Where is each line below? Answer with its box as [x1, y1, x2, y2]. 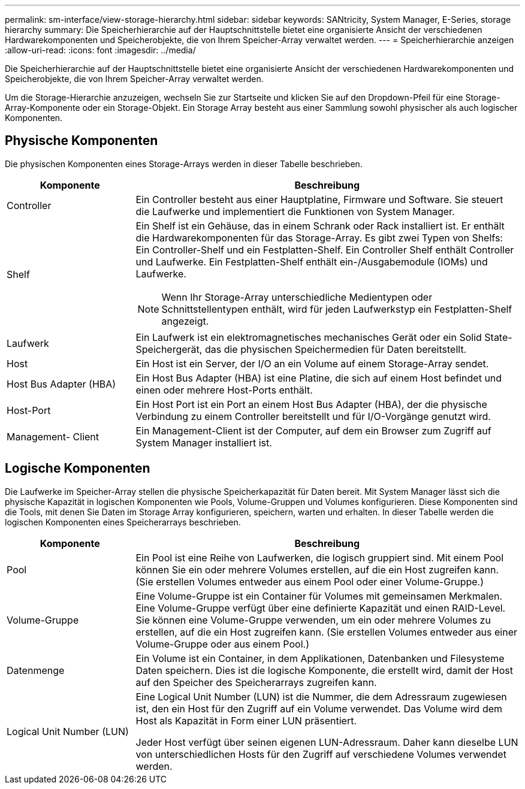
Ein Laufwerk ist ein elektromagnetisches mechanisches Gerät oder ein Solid [135, 331, 482, 343]
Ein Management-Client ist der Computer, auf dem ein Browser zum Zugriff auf [135, 424, 491, 437]
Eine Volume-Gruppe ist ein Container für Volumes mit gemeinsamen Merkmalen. [135, 590, 503, 602]
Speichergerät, [135, 343, 203, 355]
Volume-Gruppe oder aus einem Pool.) [135, 637, 309, 650]
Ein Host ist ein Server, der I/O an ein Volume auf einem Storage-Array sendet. [135, 357, 489, 370]
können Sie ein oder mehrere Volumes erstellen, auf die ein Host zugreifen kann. [135, 563, 499, 576]
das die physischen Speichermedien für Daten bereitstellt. [204, 343, 467, 355]
